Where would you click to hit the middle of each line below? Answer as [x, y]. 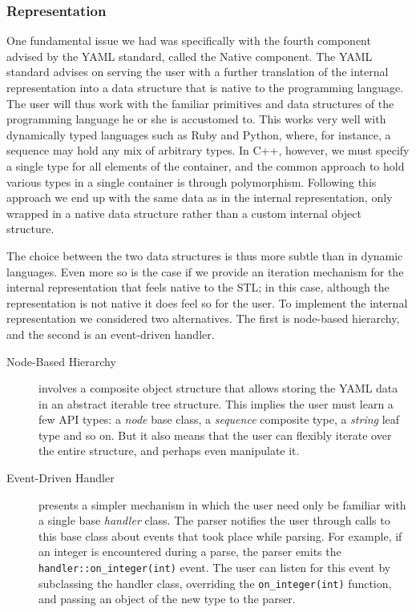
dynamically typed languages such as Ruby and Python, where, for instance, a [199, 134]
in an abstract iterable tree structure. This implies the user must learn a [216, 403]
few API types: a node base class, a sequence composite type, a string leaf [219, 419]
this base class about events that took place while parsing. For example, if [220, 535]
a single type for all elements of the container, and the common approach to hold [206, 165]
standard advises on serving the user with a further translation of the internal [198, 72]
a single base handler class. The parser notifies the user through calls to [214, 520]
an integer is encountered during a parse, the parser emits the [190, 552]
